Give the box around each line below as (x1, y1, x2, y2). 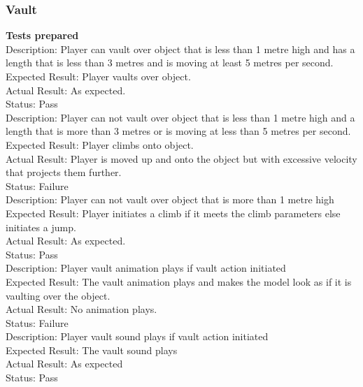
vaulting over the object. (6, 288, 111, 302)
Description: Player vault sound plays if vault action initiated (6, 329, 269, 344)
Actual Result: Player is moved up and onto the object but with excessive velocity (6, 151, 357, 166)
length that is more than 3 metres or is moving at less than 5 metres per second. (6, 124, 351, 138)
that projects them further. (6, 165, 122, 180)
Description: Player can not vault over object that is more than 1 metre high (6, 192, 334, 207)
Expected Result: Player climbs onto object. (6, 137, 194, 152)
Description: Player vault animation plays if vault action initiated (6, 261, 286, 275)
